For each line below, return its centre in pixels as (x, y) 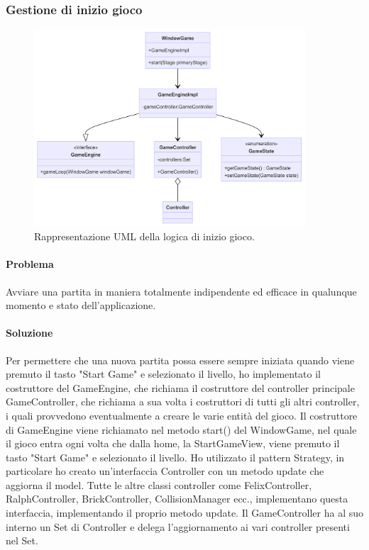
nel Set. (22, 540)
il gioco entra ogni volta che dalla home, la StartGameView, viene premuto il (173, 443)
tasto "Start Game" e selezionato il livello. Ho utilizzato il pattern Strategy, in (175, 457)
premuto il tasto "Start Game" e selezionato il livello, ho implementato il (163, 374)
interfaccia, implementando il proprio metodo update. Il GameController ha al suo (185, 513)
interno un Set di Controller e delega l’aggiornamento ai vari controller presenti (178, 526)
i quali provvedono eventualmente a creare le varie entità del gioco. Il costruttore (182, 415)
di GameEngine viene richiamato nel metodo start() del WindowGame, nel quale (181, 429)
